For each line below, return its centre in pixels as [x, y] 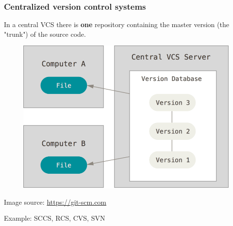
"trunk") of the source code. [45, 34]
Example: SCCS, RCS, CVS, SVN [55, 218]
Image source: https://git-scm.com [55, 202]
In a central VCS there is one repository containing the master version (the [116, 24]
